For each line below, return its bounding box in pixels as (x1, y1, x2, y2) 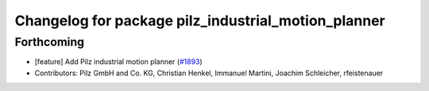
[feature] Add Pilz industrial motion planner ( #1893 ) (34, 57, 203, 66)
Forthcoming (14, 35, 85, 49)
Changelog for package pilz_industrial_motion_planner (14, 12, 385, 29)
